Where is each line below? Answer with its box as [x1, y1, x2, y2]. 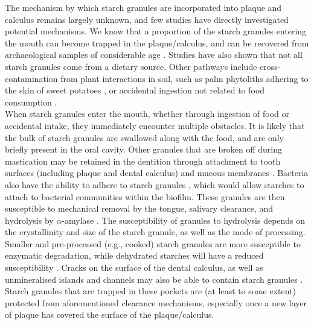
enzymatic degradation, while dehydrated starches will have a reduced [5, 249, 264, 262]
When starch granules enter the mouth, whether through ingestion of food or [5, 107, 290, 120]
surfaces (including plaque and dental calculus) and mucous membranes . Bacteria [5, 166, 309, 179]
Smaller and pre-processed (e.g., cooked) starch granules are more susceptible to [5, 237, 301, 250]
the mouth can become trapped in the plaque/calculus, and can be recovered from [5, 36, 309, 49]
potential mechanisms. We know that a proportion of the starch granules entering [5, 25, 307, 37]
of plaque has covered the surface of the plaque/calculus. [5, 308, 214, 321]
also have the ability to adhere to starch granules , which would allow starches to [5, 178, 304, 191]
